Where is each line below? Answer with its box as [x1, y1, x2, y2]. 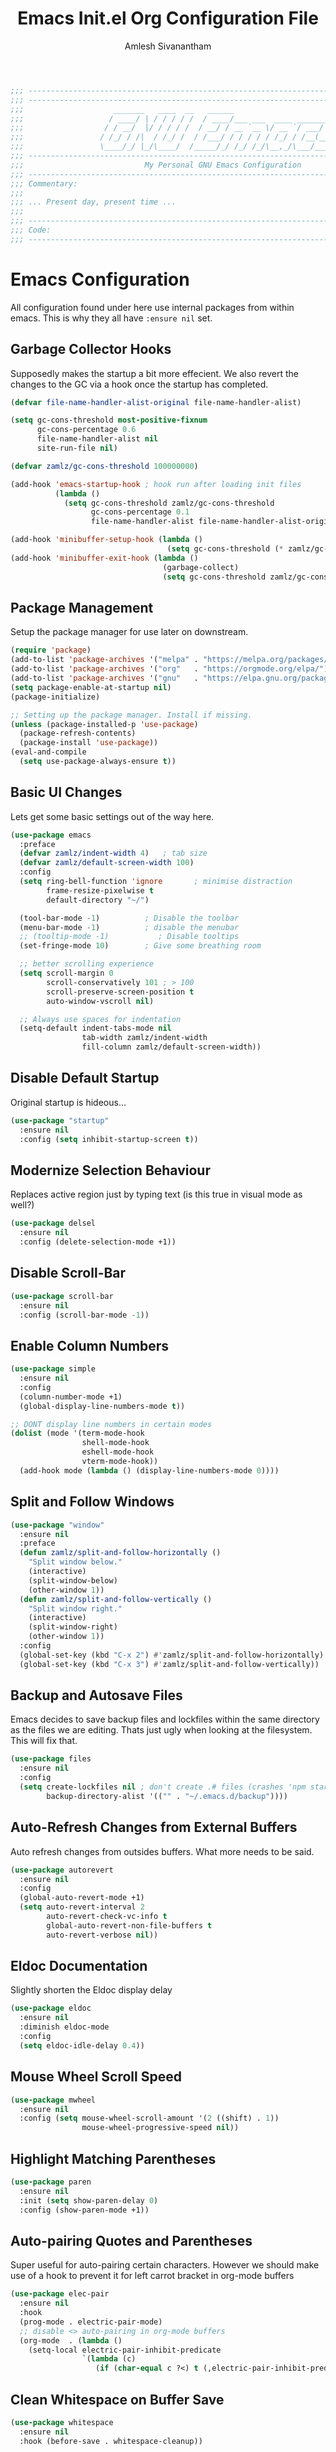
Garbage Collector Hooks [10, 341, 172, 358]
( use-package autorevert [10, 1865, 114, 1875]
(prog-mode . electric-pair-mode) [19, 2317, 163, 2327]
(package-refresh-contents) [19, 728, 137, 739]
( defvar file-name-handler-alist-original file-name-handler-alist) [10, 397, 302, 407]
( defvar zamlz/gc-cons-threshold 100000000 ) [10, 461, 199, 471]
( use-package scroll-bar [10, 1291, 114, 1301]
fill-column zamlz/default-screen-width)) [81, 1042, 262, 1052]
